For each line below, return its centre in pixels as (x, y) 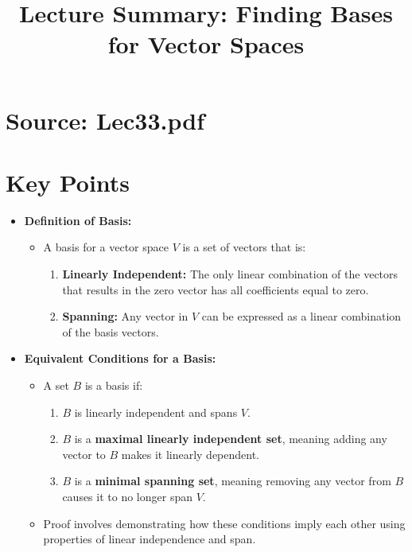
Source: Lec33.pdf (105, 120)
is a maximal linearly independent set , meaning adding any (231, 439)
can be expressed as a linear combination (301, 316)
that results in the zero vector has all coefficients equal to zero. (216, 289)
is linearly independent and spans (156, 412)
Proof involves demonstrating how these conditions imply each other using (224, 523)
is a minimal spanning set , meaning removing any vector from (233, 481)
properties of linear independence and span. (150, 539)
